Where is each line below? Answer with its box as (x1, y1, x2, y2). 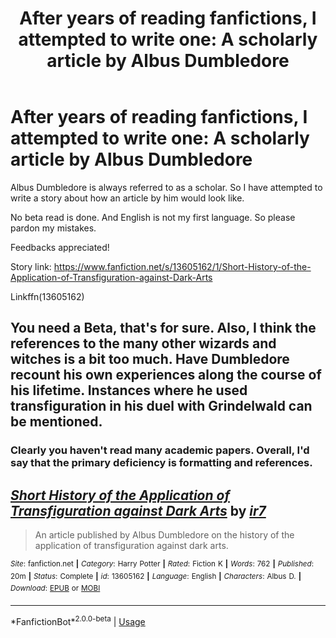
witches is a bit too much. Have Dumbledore (10, 351, 290, 368)
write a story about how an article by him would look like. (10, 192, 245, 204)
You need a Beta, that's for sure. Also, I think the (10, 320, 317, 337)
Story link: (10, 260, 52, 272)
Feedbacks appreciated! (10, 241, 110, 253)
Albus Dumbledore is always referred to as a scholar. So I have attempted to (10, 181, 323, 193)
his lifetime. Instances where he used (10, 382, 248, 399)
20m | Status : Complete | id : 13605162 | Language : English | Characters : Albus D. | (10, 571, 302, 581)
